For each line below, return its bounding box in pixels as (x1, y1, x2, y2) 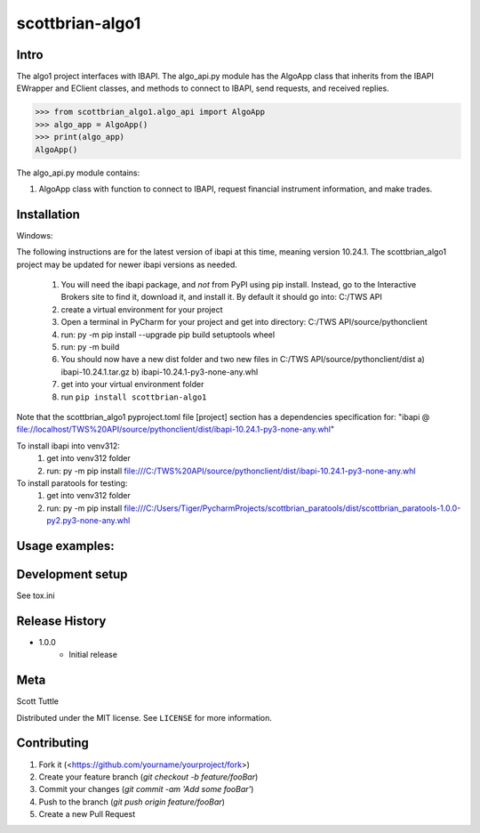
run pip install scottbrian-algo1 (60, 392, 207, 402)
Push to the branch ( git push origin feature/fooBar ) (38, 797, 226, 807)
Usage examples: (16, 538, 115, 554)
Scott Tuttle (16, 696, 60, 707)
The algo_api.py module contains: (16, 167, 140, 178)
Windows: (16, 230, 53, 240)
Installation (16, 206, 80, 222)
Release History (16, 613, 107, 628)
